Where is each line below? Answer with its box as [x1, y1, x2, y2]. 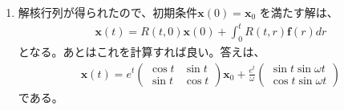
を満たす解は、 [259, 4, 338, 20]
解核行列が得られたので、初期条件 [18, 4, 198, 20]
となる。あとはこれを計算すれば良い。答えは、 [18, 43, 265, 59]
